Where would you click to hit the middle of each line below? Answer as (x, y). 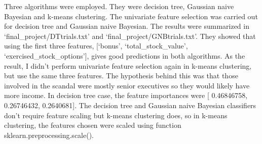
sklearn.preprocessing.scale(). (49, 135)
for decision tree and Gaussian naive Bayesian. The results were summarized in (127, 26)
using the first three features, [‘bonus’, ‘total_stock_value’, (96, 46)
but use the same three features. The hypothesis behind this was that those (121, 76)
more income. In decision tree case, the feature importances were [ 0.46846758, (126, 95)
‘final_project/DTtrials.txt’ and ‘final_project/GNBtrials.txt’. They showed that (130, 36)
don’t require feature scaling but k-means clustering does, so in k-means (116, 115)
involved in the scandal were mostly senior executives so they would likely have (127, 85)
